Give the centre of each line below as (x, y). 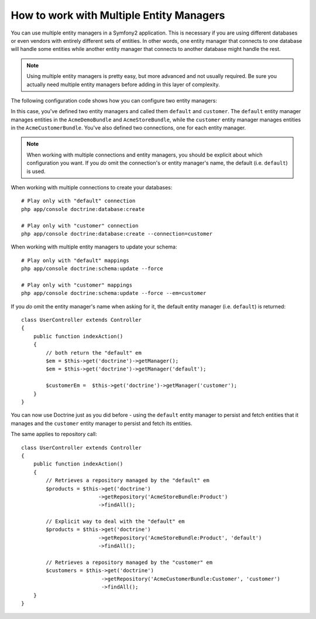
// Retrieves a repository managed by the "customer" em (129, 562)
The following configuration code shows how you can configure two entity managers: (114, 100)
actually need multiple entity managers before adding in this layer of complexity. (123, 84)
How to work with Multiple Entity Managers (118, 15)
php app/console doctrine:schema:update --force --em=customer (114, 293)
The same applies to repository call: (54, 434)
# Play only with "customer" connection (80, 225)
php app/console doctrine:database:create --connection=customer (117, 234)
